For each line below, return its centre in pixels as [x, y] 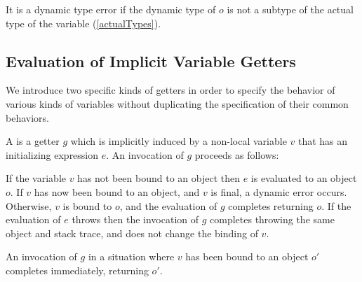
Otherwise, [29, 205]
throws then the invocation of [135, 219]
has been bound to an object [247, 256]
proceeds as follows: [237, 154]
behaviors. [27, 117]
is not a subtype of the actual [290, 9]
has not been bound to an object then [159, 178]
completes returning [271, 205]
